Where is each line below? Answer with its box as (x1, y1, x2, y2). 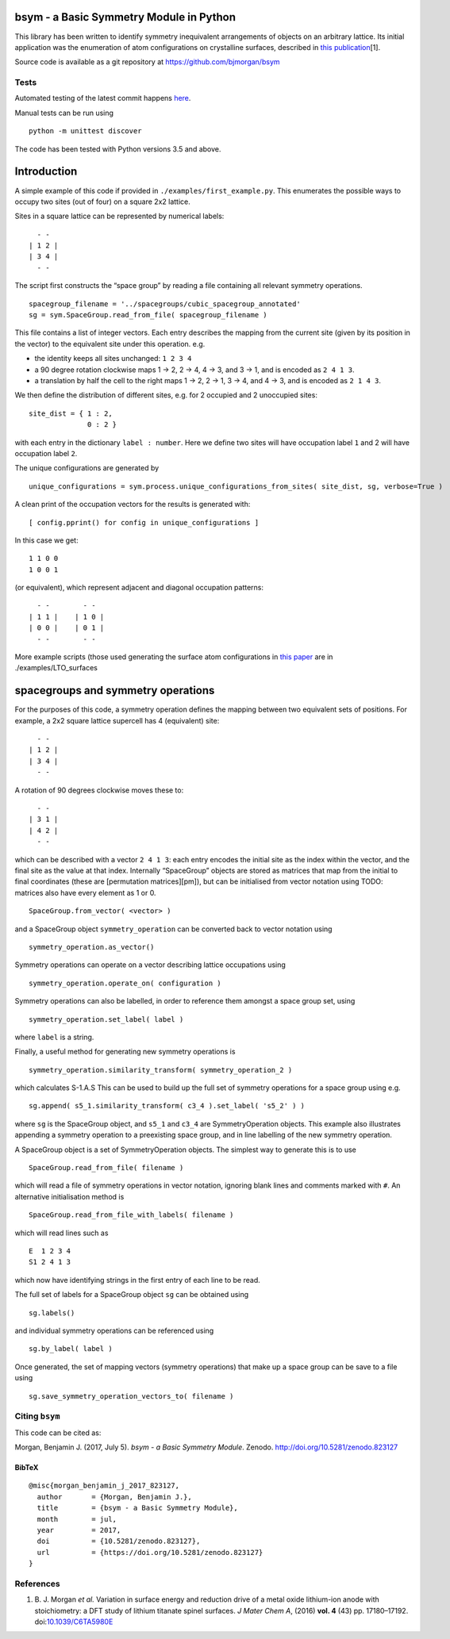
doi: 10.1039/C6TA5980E (34, 1617, 113, 1626)
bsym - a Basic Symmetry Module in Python (14, 10, 237, 24)
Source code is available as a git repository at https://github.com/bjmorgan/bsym (14, 57, 281, 67)
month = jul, (37, 1514, 117, 1523)
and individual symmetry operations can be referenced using (14, 1326, 214, 1335)
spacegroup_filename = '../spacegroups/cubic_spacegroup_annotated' (29, 299, 301, 309)
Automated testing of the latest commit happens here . (14, 94, 191, 103)
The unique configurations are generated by (14, 463, 160, 473)
